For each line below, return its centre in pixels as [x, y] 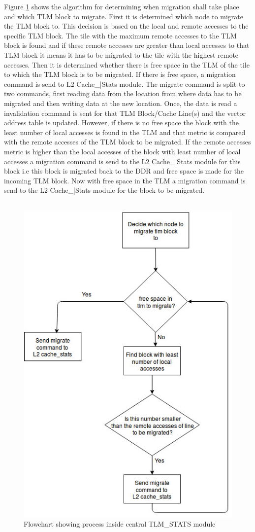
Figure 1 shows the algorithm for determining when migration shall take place [122, 6]
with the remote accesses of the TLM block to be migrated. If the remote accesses [127, 142]
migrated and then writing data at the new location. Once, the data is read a [121, 103]
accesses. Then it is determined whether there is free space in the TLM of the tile [127, 64]
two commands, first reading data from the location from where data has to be [123, 93]
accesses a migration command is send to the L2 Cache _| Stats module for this [122, 161]
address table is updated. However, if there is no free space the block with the [121, 123]
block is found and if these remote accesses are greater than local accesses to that [127, 45]
